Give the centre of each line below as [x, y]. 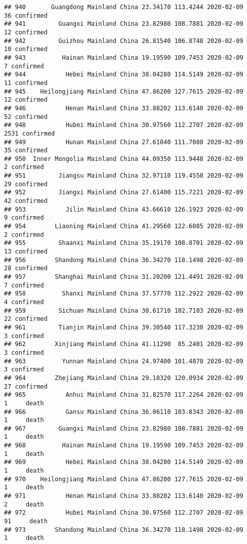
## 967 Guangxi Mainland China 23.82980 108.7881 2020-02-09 [124, 428]
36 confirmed [26, 15]
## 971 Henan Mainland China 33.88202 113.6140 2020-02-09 [124, 496]
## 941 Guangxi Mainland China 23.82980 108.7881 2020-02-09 [124, 24]
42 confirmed [26, 201]
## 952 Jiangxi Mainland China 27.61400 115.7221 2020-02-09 [124, 193]
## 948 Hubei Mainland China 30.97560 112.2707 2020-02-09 [124, 125]
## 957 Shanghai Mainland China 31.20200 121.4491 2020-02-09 [124, 277]
